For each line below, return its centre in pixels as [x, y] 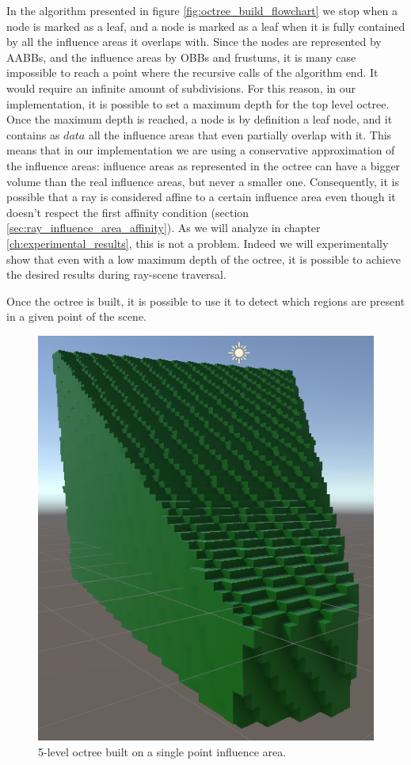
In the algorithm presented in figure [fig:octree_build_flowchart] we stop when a [202, 10]
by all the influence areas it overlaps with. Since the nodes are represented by [194, 42]
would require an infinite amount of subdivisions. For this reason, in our [181, 88]
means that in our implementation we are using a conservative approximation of [201, 150]
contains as [33, 134]
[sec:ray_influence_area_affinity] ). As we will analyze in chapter [164, 228]
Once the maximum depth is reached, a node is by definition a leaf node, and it [200, 119]
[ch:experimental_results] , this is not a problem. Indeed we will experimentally [198, 243]
